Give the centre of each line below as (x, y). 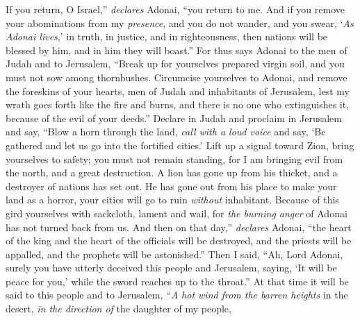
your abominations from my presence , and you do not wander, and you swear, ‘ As (180, 23)
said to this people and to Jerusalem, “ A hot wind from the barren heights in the (177, 295)
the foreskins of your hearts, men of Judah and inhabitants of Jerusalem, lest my (178, 91)
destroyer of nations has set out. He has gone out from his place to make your (171, 186)
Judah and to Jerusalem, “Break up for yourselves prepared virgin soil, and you (175, 64)
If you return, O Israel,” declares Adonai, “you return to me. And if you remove (175, 9)
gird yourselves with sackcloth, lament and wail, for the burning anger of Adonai (177, 213)
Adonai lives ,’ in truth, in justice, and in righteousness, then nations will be (167, 36)
